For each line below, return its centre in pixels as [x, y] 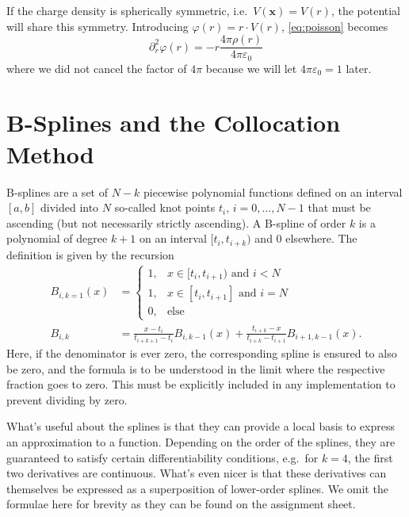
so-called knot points [165, 207]
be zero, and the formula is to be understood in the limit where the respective [196, 368]
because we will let [251, 68]
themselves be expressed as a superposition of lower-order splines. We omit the [197, 488]
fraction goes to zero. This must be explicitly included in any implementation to [201, 384]
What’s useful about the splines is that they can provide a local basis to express [201, 426]
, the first [370, 457]
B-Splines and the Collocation [174, 123]
